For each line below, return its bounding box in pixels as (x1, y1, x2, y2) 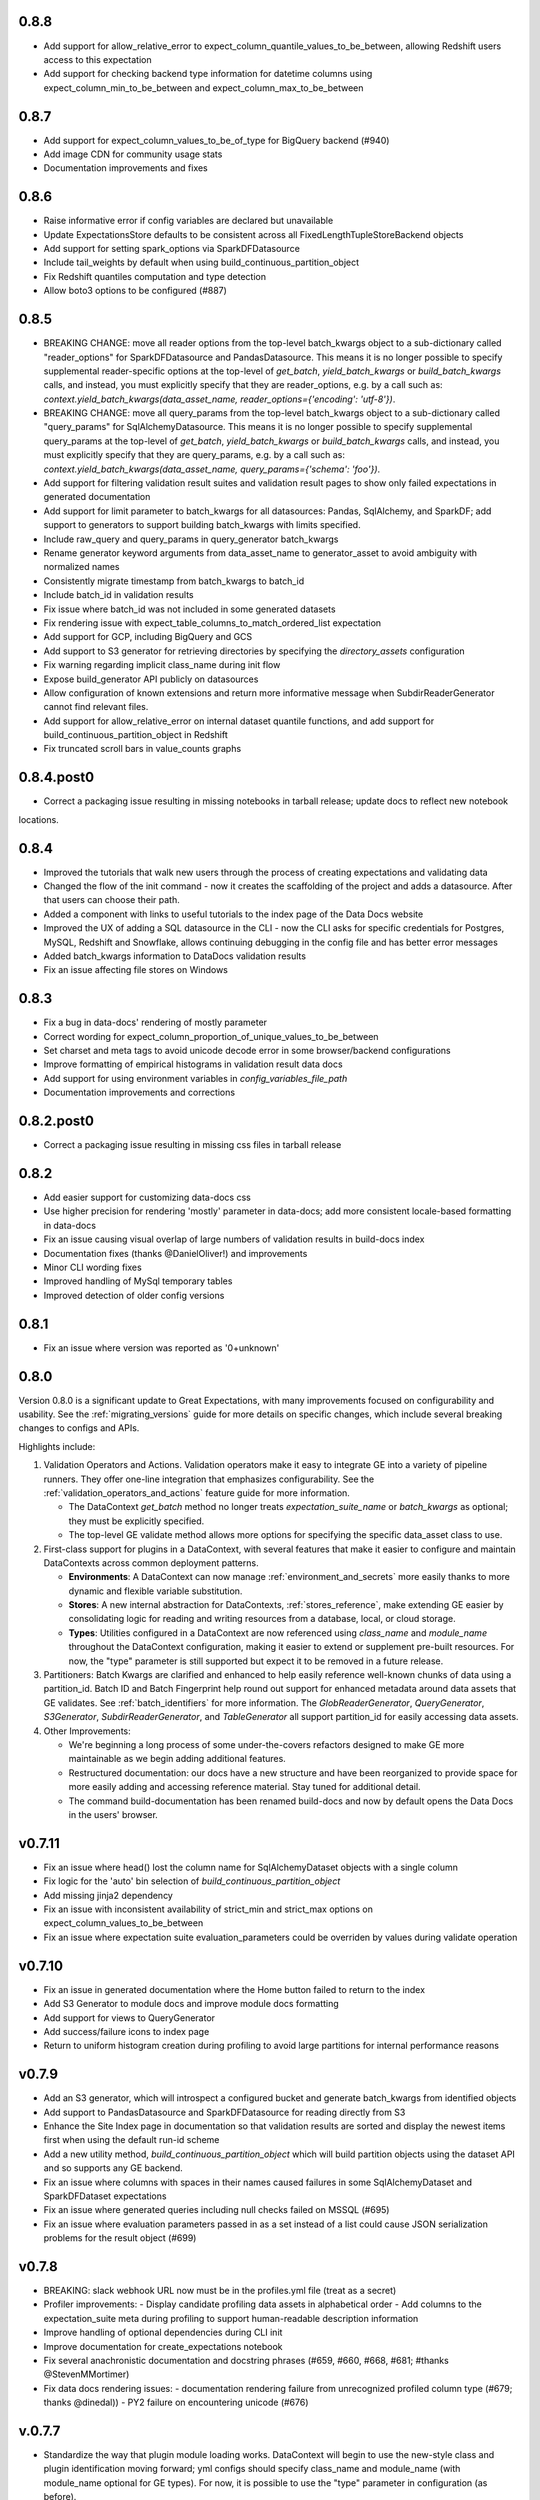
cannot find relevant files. (43, 701, 149, 713)
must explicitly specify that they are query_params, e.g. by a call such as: (43, 449, 345, 461)
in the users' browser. (68, 1808, 159, 1820)
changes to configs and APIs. (18, 1422, 140, 1434)
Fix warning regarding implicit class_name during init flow (43, 659, 281, 671)
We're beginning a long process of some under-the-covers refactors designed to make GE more (68, 1739, 465, 1750)
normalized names (43, 561, 120, 573)
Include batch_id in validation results (43, 589, 194, 601)
